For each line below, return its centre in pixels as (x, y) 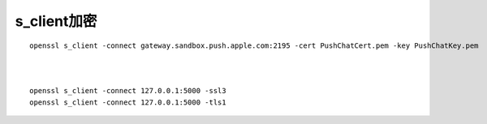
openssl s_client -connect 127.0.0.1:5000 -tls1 (128, 102)
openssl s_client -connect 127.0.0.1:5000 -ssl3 (128, 91)
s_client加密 (56, 21)
